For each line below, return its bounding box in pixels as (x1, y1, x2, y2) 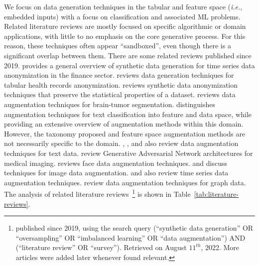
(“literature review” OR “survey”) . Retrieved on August (15, 242, 187, 253)
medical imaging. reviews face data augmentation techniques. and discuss (4, 157, 228, 168)
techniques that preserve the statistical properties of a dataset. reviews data (4, 89, 236, 100)
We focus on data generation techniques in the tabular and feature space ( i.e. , (4, 1, 243, 11)
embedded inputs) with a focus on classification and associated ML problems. (4, 11, 241, 21)
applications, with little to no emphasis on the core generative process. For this (4, 30, 246, 41)
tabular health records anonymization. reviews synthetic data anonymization (4, 79, 238, 90)
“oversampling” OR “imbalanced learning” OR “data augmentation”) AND (15, 232, 246, 243)
